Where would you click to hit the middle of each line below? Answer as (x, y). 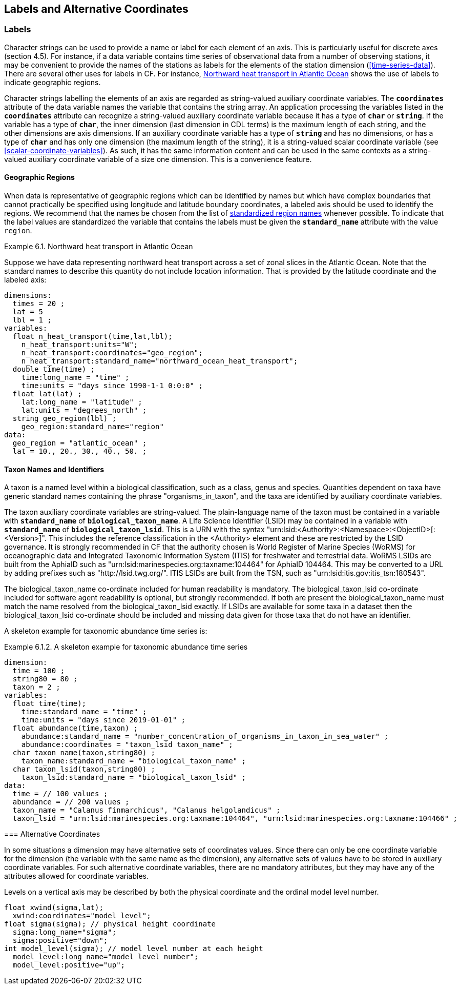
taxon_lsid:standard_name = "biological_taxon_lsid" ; (134, 778)
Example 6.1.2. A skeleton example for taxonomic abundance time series (126, 647)
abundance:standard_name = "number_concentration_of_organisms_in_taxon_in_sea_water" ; (205, 736)
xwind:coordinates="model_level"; (82, 916)
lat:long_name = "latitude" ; (82, 402)
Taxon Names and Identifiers (54, 469)
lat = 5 (28, 312)
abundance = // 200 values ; (71, 802)
